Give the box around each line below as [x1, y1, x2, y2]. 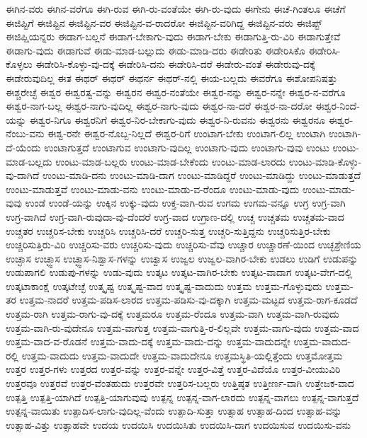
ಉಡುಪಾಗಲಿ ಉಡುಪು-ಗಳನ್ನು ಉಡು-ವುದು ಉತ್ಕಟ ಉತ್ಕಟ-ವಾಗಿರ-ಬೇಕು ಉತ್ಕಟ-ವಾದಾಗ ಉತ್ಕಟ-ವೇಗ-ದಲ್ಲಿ [6, 265, 353, 279]
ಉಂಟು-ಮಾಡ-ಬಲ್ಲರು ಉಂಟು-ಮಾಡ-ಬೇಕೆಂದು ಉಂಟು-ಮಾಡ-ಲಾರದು [55, 154, 286, 168]
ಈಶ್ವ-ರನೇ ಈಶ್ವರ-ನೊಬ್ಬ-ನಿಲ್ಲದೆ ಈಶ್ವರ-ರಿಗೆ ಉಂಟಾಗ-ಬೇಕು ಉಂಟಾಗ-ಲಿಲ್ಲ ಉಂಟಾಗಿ [47, 126, 326, 141]
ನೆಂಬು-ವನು [6, 126, 45, 141]
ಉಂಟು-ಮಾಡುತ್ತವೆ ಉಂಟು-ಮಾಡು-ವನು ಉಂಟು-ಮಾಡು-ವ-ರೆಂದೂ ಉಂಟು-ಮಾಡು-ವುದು [6, 181, 300, 196]
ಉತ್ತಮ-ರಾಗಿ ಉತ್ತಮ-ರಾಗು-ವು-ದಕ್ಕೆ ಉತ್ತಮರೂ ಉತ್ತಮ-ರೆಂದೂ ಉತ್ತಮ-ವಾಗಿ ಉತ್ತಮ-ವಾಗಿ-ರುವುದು [6, 306, 339, 321]
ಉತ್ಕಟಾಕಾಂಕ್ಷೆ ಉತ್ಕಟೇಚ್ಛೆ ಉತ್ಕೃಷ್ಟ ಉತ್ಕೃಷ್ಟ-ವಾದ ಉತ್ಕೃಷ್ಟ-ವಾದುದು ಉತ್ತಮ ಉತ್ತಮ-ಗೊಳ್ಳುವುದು [6, 278, 322, 293]
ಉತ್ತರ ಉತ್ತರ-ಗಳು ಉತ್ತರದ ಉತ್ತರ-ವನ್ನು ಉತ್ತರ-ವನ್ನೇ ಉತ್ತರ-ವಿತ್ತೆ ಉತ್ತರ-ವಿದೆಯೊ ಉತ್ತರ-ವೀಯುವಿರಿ [6, 362, 341, 376]
